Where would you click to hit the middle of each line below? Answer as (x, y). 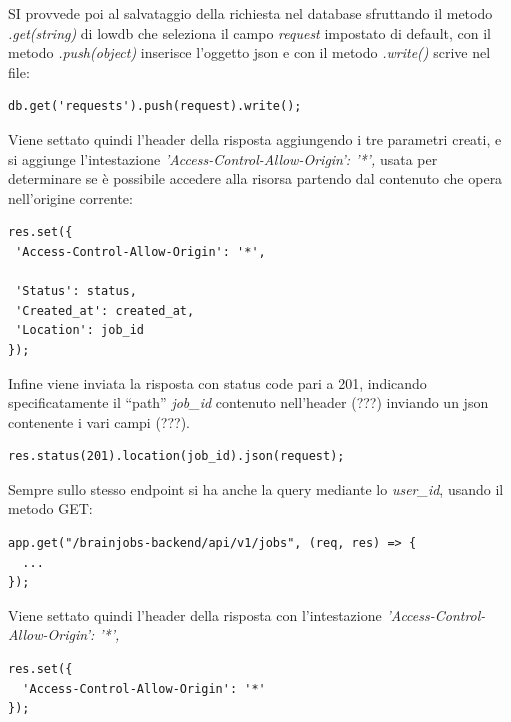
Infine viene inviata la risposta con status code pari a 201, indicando (217, 382)
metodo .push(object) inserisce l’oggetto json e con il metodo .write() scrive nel (249, 52)
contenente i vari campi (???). (99, 421)
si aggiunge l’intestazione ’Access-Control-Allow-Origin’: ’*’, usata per (223, 158)
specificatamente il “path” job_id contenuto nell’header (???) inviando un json (248, 402)
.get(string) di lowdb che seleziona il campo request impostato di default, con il (249, 32)
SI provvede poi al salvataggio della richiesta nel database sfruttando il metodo (250, 13)
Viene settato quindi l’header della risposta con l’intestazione (195, 614)
